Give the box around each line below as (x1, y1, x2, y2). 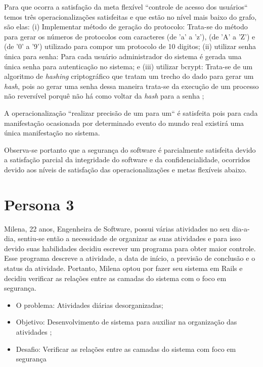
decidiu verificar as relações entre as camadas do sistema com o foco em (4, 272, 227, 283)
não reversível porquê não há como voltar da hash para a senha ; (4, 90, 204, 101)
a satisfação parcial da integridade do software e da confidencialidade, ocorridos (4, 154, 250, 165)
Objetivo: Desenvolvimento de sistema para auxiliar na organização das (16, 316, 237, 327)
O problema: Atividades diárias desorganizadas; (16, 299, 163, 310)
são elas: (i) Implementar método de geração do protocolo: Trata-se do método (4, 21, 248, 32)
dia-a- (232, 223, 250, 234)
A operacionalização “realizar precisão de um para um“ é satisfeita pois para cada (4, 107, 258, 118)
